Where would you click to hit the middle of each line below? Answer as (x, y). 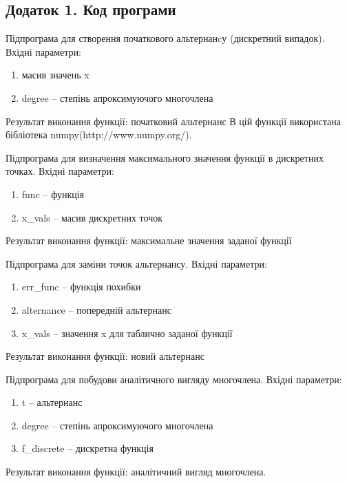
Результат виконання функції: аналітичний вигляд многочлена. (136, 472)
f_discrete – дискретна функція (87, 448)
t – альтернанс (52, 402)
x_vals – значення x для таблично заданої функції (127, 333)
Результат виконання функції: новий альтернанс (105, 356)
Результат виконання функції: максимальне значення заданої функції (149, 240)
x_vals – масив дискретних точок (92, 217)
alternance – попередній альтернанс (96, 309)
